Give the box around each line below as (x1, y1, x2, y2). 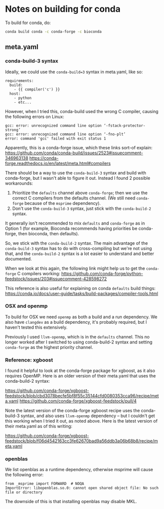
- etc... (14, 100, 32, 105)
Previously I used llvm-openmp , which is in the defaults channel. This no (5, 334, 150, 339)
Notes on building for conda (5, 3, 121, 15)
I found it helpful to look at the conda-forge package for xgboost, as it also (5, 368, 155, 374)
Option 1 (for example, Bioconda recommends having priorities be (5, 225, 138, 231)
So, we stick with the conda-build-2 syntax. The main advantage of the (5, 240, 148, 246)
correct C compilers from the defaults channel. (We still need (12, 195, 136, 201)
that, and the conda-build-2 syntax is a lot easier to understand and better (5, 251, 154, 256)
